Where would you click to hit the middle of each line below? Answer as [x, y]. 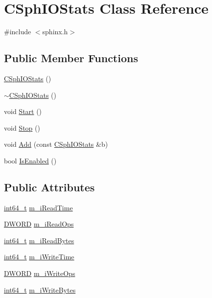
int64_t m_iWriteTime [39, 257]
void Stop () [22, 127]
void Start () [23, 111]
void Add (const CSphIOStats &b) [56, 144]
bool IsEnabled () [30, 160]
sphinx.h [55, 32]
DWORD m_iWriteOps [40, 273]
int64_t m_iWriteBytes [40, 289]
